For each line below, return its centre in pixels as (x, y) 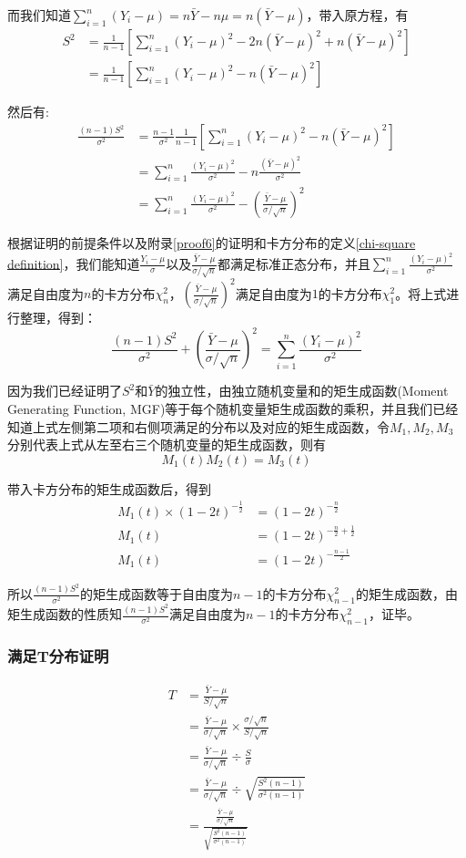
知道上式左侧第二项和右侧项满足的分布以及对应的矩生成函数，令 (198, 426)
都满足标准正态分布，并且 (294, 263)
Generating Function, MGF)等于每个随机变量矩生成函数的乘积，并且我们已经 (233, 409)
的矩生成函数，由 (406, 593)
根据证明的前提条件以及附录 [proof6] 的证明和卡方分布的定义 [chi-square (212, 242)
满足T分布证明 (58, 655)
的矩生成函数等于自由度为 (157, 593)
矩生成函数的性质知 (65, 614)
